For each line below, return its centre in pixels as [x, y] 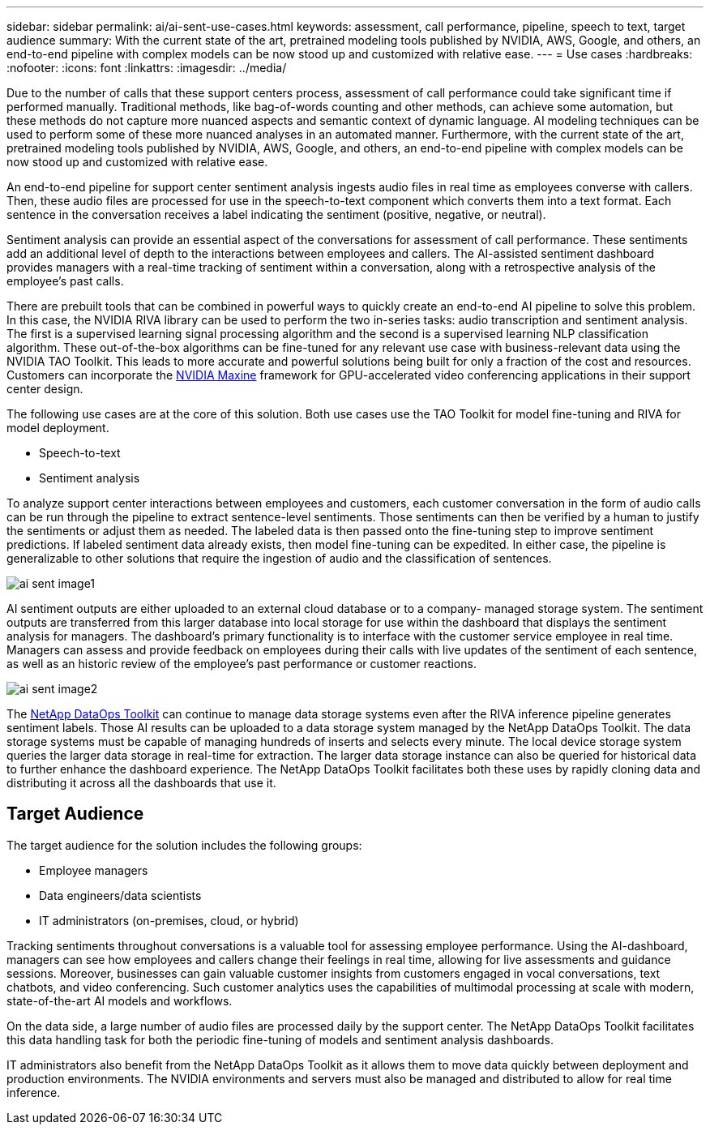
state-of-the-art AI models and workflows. [120, 1000]
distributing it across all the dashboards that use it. [141, 783]
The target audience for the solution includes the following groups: [184, 845]
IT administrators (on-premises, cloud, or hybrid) [169, 920]
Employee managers [94, 870]
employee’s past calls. [65, 281]
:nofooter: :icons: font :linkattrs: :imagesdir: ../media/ [147, 68]
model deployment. [58, 428]
